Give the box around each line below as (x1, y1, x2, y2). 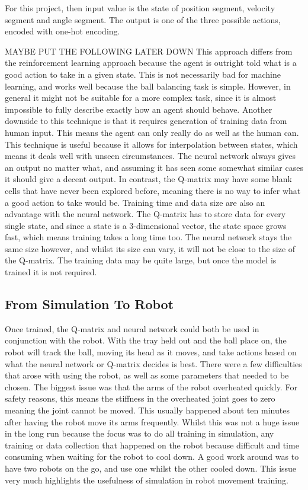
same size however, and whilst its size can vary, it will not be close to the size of (5, 242, 296, 254)
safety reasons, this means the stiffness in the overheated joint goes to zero (5, 392, 275, 405)
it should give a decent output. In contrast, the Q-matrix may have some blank (5, 173, 292, 185)
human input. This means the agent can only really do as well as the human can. (5, 126, 299, 138)
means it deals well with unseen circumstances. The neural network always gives (5, 149, 296, 162)
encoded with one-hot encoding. (5, 25, 120, 37)
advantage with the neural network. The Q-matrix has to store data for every (5, 208, 286, 220)
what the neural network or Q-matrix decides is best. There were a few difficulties (5, 357, 302, 370)
